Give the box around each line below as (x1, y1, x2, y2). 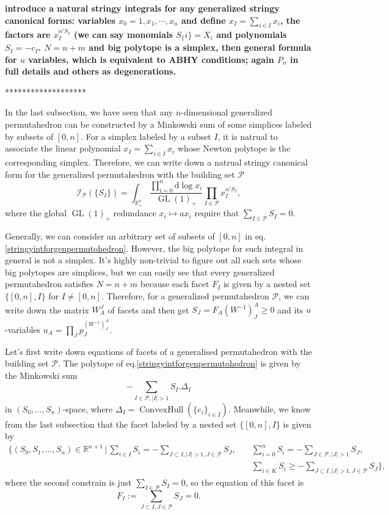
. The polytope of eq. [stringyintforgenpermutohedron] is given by (58, 357, 301, 370)
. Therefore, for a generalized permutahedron (101, 289, 269, 302)
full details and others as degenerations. (5, 65, 176, 78)
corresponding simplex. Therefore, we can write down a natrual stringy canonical (5, 156, 308, 169)
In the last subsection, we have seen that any (5, 106, 173, 119)
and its (277, 303, 304, 315)
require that (194, 206, 239, 219)
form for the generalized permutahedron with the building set (5, 167, 235, 180)
